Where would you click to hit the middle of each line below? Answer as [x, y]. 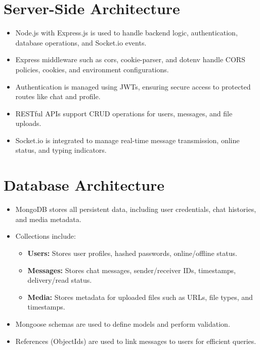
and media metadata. [48, 219]
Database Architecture [84, 185]
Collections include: [46, 236]
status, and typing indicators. [61, 150]
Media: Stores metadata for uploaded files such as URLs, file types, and [140, 297]
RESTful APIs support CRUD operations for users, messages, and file [124, 113]
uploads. [28, 123]
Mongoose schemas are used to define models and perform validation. [123, 323]
